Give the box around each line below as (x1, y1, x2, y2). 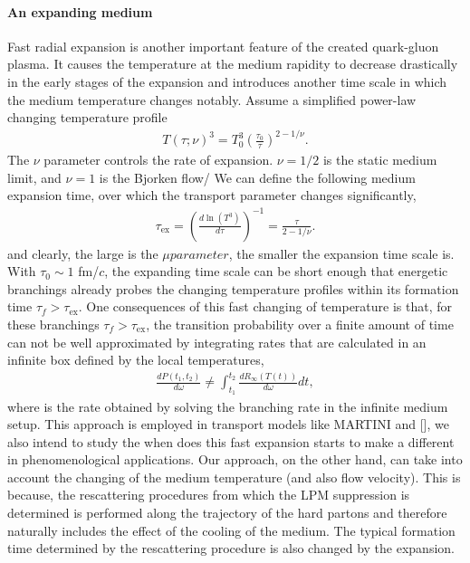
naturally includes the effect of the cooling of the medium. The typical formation (7, 520, 456, 539)
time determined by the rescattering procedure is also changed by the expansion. (7, 539, 455, 558)
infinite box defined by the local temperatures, (7, 350, 264, 369)
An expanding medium (7, 2, 153, 21)
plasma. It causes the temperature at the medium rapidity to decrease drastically (7, 54, 458, 73)
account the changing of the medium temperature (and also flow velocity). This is (7, 467, 461, 486)
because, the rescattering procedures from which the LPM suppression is (7, 485, 410, 504)
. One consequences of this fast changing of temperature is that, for (78, 297, 453, 316)
